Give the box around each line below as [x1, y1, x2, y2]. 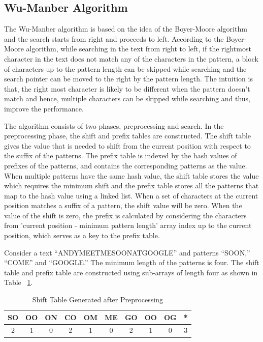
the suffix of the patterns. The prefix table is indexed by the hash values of [4, 150, 237, 161]
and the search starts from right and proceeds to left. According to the [4, 33, 224, 44]
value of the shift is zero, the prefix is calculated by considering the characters [4, 210, 247, 220]
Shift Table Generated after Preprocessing [32, 294, 163, 305]
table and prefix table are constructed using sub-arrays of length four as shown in [4, 267, 258, 277]
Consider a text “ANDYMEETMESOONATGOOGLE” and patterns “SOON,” [4, 247, 250, 258]
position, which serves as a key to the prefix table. [4, 230, 160, 241]
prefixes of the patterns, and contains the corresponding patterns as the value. [4, 160, 247, 170]
